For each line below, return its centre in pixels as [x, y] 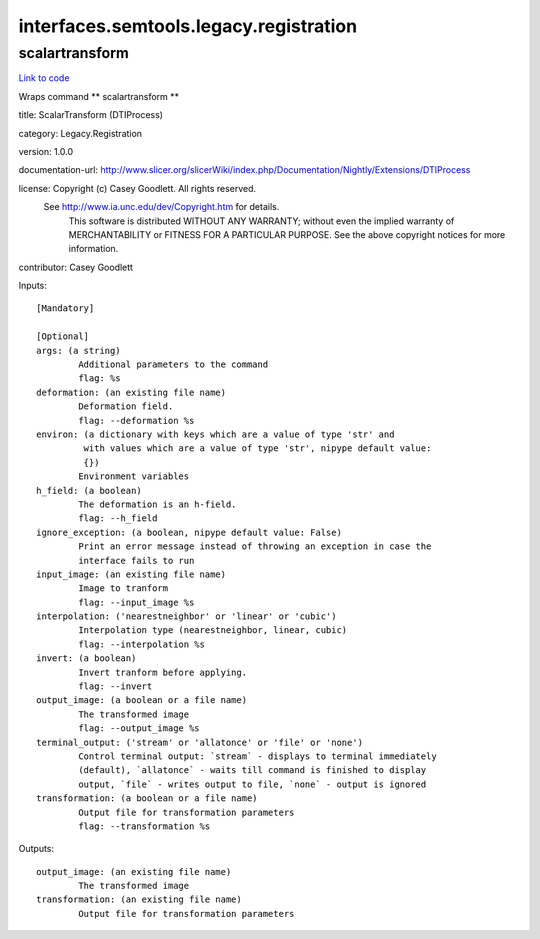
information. [93, 249]
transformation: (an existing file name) [139, 899]
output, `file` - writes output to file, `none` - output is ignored [252, 784]
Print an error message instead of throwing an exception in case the [255, 546]
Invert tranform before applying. [163, 672]
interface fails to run [136, 560]
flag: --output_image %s [139, 728]
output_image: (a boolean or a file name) [142, 700]
